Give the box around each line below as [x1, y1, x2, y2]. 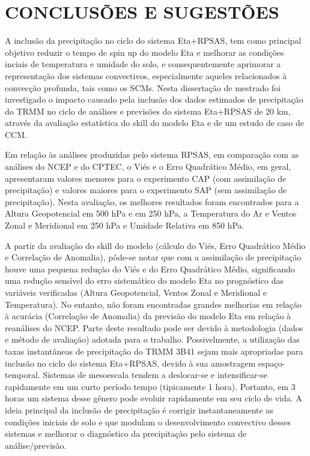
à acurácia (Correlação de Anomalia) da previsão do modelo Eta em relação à [5, 310, 291, 322]
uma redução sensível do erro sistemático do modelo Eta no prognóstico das [5, 274, 284, 287]
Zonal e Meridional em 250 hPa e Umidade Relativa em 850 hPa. [5, 219, 245, 232]
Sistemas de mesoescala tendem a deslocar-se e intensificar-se [43, 368, 267, 381]
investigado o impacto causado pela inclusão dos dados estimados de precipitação [5, 93, 303, 106]
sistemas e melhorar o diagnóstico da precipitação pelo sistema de [5, 427, 247, 440]
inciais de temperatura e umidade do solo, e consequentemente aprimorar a [5, 58, 281, 70]
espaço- [258, 356, 285, 369]
